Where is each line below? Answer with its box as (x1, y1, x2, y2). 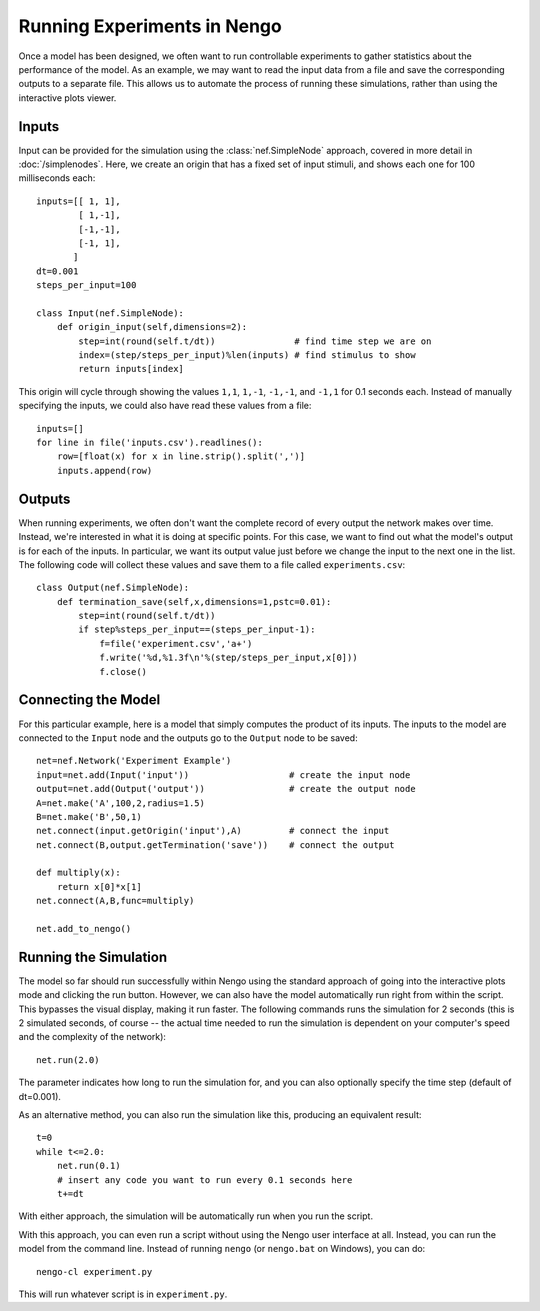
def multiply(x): (36, 867, 121, 879)
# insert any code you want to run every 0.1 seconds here (56, 1174, 353, 1185)
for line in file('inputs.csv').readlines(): (36, 437, 264, 449)
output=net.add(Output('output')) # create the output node (36, 783, 416, 795)
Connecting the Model (18, 691, 161, 709)
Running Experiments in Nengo (18, 15, 282, 37)
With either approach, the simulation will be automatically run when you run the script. (18, 1210, 374, 1222)
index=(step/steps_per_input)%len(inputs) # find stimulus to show (78, 350, 416, 361)
